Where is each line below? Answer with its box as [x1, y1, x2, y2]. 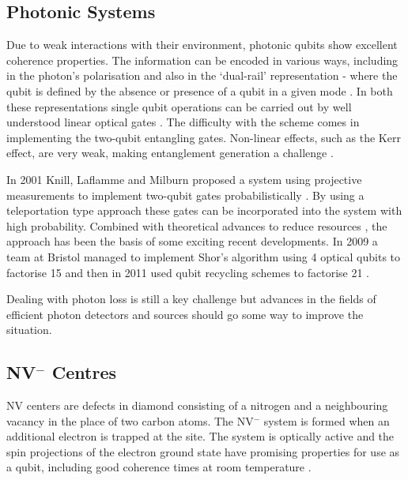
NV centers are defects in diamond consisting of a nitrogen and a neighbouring [6, 397, 388, 414]
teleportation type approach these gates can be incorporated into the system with [6, 202, 402, 219]
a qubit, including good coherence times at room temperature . [6, 459, 312, 475]
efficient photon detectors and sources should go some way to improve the [6, 306, 364, 322]
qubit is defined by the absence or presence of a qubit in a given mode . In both [6, 82, 393, 99]
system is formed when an [263, 412, 390, 429]
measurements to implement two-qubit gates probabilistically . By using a [6, 186, 365, 203]
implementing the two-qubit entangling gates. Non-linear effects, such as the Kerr [6, 129, 401, 145]
